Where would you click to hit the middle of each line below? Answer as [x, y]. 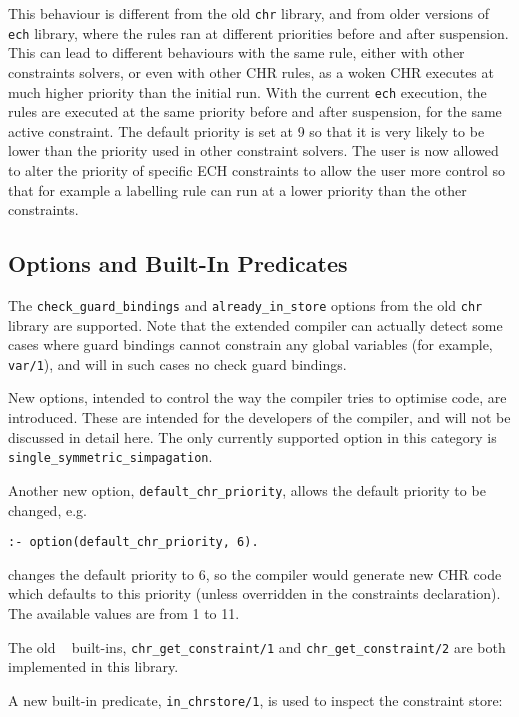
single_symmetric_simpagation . [110, 456]
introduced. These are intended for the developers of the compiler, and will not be [259, 417]
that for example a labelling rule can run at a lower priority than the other [237, 189]
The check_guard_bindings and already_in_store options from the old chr [245, 304]
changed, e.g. [47, 509]
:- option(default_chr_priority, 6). [133, 542]
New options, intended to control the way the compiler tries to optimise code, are [257, 397]
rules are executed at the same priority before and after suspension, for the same [255, 111]
